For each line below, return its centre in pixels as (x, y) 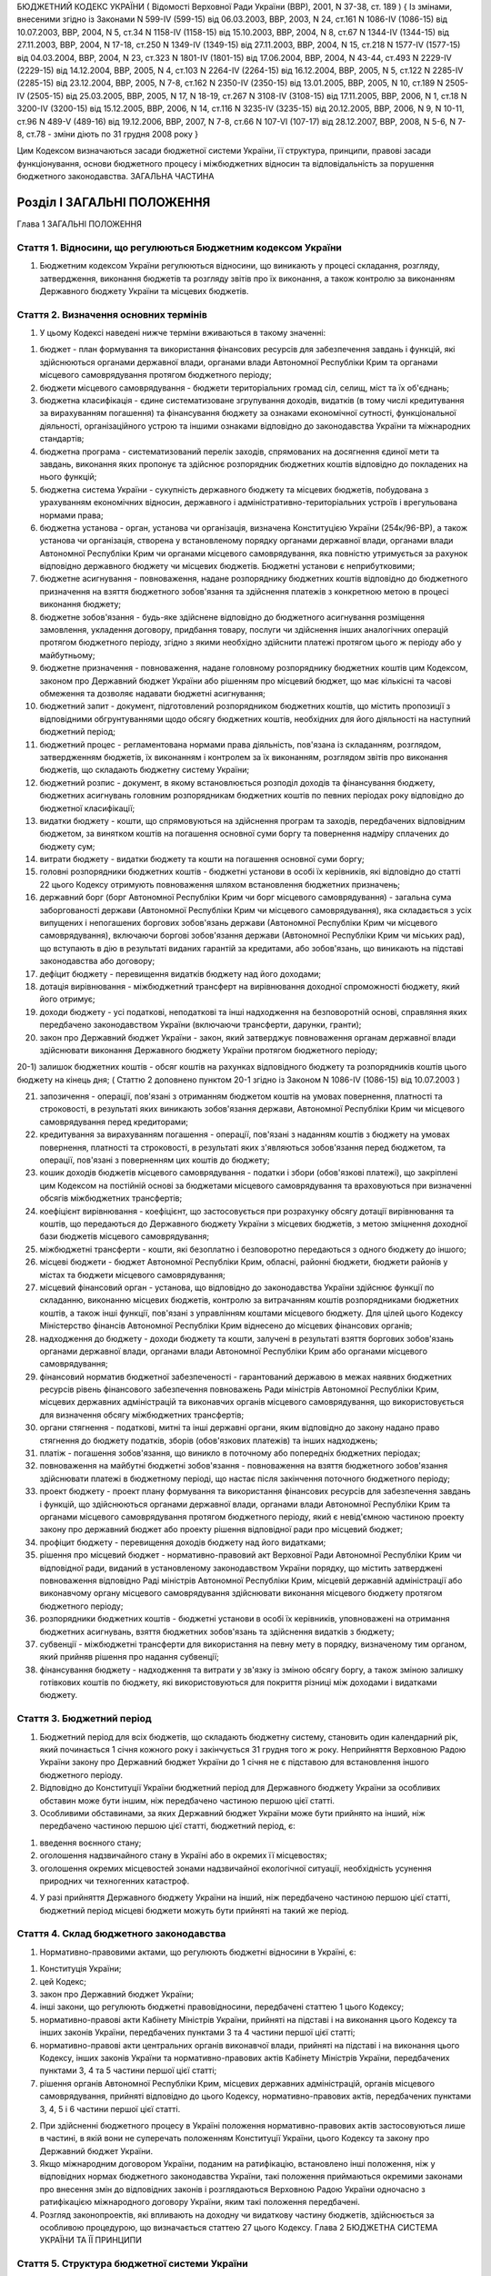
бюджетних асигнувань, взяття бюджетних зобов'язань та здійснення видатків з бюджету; (217, 1631)
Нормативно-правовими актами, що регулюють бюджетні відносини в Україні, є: (198, 1952)
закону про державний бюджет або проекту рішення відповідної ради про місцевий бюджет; (221, 1529)
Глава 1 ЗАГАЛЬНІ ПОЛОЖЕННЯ (80, 224)
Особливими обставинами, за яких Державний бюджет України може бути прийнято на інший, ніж (233, 1813)
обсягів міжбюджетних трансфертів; (111, 1198)
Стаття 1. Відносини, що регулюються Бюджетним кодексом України (180, 248)
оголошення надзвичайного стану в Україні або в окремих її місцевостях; (183, 1855)
